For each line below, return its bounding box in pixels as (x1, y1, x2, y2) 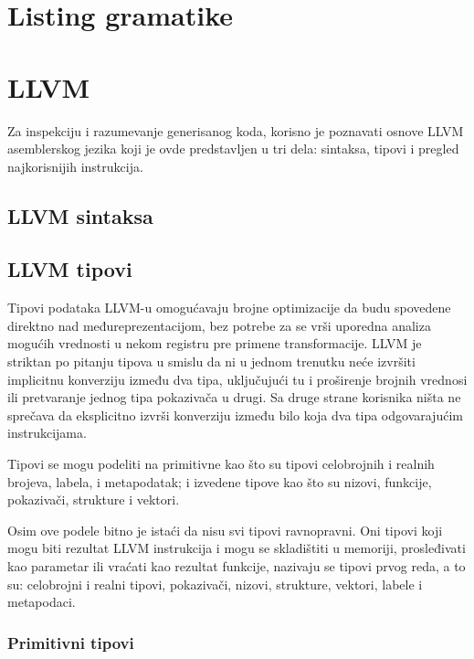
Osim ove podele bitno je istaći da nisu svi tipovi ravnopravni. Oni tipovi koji (7, 520, 443, 539)
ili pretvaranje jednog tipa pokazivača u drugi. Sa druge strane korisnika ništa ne (7, 388, 461, 407)
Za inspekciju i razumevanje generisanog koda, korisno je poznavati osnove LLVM (7, 121, 464, 140)
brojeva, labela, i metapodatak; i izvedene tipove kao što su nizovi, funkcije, (7, 472, 432, 491)
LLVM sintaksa (7, 201, 153, 229)
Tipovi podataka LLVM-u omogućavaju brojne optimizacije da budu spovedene (7, 298, 451, 317)
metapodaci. (7, 592, 76, 611)
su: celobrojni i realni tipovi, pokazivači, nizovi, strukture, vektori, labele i (7, 574, 423, 593)
